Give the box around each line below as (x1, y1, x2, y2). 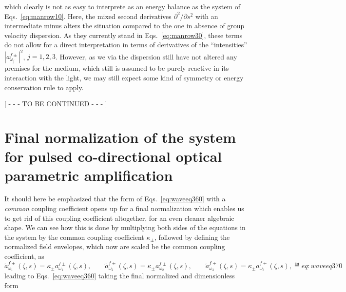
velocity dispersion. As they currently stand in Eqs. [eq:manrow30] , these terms (4, 30, 243, 40)
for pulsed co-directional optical (4, 146, 222, 166)
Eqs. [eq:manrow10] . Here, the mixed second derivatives (4, 11, 172, 21)
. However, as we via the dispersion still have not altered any (56, 51, 237, 61)
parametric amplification (4, 165, 173, 185)
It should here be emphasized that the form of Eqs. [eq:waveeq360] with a (4, 194, 226, 204)
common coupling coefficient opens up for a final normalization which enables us (4, 203, 244, 213)
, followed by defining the (154, 232, 230, 242)
